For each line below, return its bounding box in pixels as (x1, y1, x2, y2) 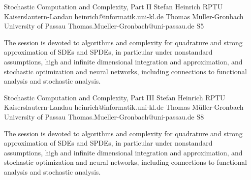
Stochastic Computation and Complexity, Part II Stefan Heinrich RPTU (4, 1, 223, 11)
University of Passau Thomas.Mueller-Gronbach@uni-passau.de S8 (4, 111, 204, 121)
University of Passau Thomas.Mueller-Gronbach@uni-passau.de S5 (4, 21, 204, 31)
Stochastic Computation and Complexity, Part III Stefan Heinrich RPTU (4, 92, 225, 102)
